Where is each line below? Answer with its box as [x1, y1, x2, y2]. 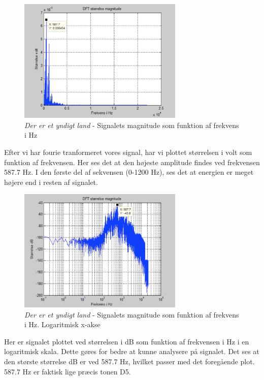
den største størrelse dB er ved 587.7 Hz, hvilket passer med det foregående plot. [4, 356, 255, 366]
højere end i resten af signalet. [4, 176, 98, 187]
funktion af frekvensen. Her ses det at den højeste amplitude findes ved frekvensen [4, 156, 260, 167]
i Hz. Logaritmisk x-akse [24, 319, 101, 330]
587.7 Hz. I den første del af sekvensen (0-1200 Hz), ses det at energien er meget [4, 167, 254, 177]
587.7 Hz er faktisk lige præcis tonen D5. [4, 366, 131, 376]
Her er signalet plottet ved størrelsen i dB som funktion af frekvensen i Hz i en [4, 336, 249, 346]
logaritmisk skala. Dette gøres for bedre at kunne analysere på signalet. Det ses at [4, 346, 259, 357]
